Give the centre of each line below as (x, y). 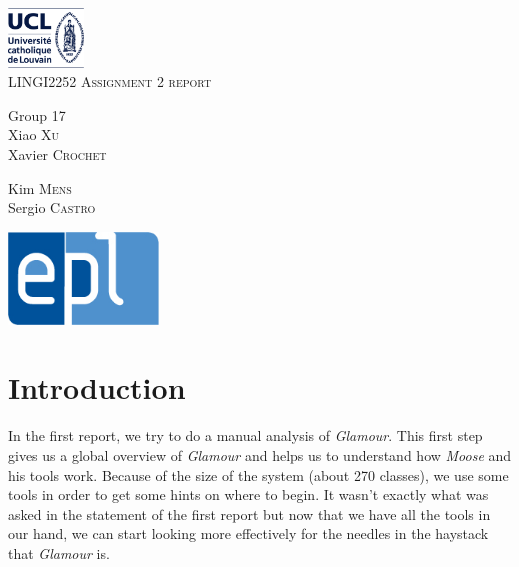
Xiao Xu (34, 134)
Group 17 (37, 114)
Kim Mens (40, 187)
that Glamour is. (59, 552)
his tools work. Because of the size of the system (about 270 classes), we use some (258, 474)
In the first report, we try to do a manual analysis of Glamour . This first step (245, 435)
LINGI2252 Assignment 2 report (110, 81)
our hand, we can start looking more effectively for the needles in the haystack (248, 533)
